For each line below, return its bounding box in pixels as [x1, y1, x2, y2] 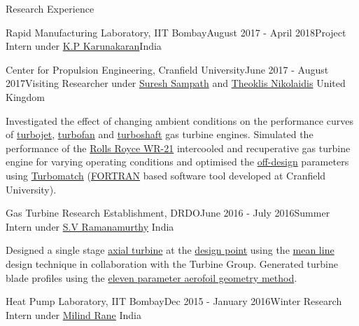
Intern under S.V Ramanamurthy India [6, 219, 174, 233]
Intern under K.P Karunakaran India [6, 39, 162, 53]
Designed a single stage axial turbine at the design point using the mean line [6, 243, 335, 257]
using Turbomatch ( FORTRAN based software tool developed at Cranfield [6, 168, 326, 182]
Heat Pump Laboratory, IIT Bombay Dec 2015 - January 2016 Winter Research [6, 294, 342, 308]
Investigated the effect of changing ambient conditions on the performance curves [6, 113, 353, 128]
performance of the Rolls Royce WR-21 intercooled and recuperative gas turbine [6, 140, 351, 155]
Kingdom [6, 89, 45, 104]
